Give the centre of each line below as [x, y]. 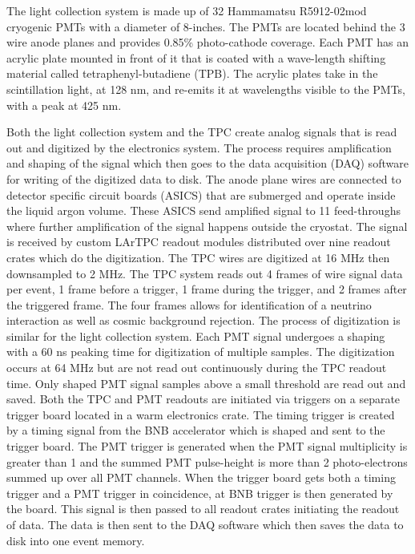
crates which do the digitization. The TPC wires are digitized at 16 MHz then [198, 257]
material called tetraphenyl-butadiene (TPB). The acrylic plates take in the [192, 73]
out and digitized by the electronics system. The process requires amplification [199, 147]
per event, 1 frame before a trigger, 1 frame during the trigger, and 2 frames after [207, 289]
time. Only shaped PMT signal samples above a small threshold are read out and [206, 383]
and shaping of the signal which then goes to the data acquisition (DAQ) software [207, 163]
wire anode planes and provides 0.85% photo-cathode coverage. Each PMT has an [208, 42]
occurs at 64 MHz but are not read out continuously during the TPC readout [197, 368]
